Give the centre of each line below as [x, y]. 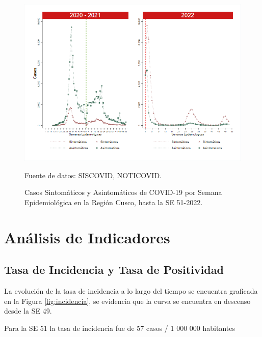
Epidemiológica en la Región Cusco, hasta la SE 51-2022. [114, 202]
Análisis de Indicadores [87, 237]
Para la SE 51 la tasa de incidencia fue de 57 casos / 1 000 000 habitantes [120, 328]
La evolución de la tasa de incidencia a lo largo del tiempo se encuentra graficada [131, 290]
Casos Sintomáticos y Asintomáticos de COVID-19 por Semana [123, 192]
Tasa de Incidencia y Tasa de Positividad [114, 270]
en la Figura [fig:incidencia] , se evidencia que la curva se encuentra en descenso [127, 301]
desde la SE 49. [28, 311]
